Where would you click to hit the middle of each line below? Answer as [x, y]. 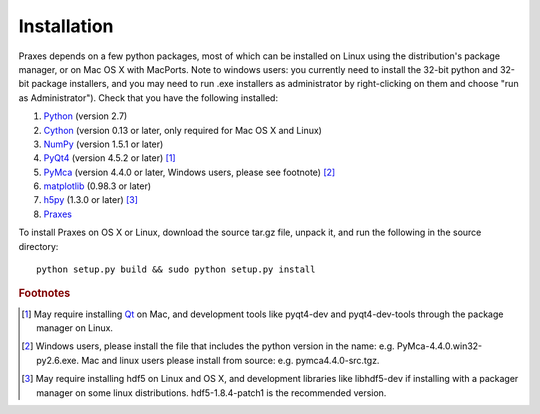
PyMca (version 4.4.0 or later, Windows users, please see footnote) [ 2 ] [189, 172]
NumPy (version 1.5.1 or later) [103, 144]
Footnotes [44, 293]
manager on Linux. [75, 328]
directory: [38, 246]
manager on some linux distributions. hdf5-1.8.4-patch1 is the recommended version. [211, 392]
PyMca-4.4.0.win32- [439, 346]
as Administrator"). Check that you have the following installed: [148, 97]
